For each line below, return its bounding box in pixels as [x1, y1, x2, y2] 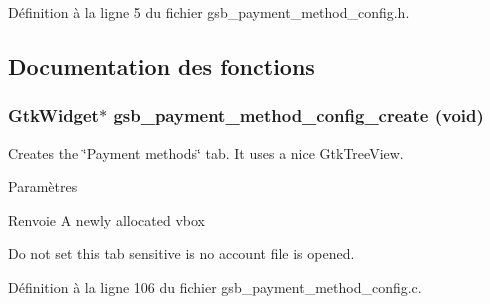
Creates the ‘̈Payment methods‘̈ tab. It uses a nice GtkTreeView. [8, 142, 404, 163]
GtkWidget [8, 103, 99, 128]
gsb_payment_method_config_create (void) [113, 103, 484, 128]
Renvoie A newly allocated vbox [8, 209, 205, 230]
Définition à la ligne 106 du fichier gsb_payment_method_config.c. [8, 276, 422, 297]
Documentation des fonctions [8, 50, 315, 81]
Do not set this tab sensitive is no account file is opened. [8, 243, 355, 264]
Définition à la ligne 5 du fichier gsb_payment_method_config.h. [8, 2, 410, 22]
